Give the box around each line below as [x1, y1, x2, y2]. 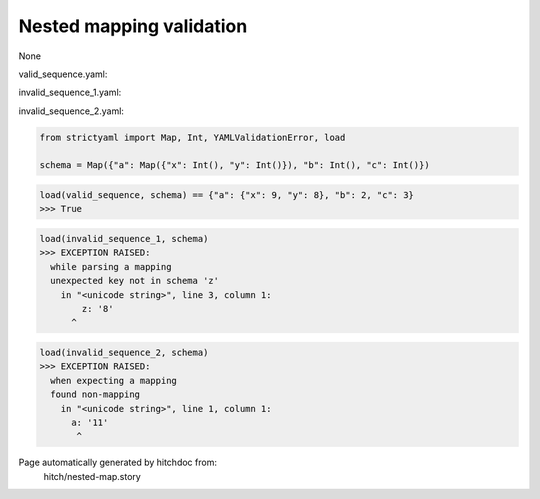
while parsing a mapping [50, 261, 172, 272]
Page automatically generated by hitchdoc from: [18, 456, 217, 469]
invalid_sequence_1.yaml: [18, 86, 122, 99]
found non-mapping [50, 389, 140, 400]
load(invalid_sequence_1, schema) [39, 233, 209, 245]
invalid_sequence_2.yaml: [18, 105, 125, 117]
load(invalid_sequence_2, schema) [39, 346, 209, 358]
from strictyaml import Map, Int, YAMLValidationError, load [39, 131, 346, 143]
